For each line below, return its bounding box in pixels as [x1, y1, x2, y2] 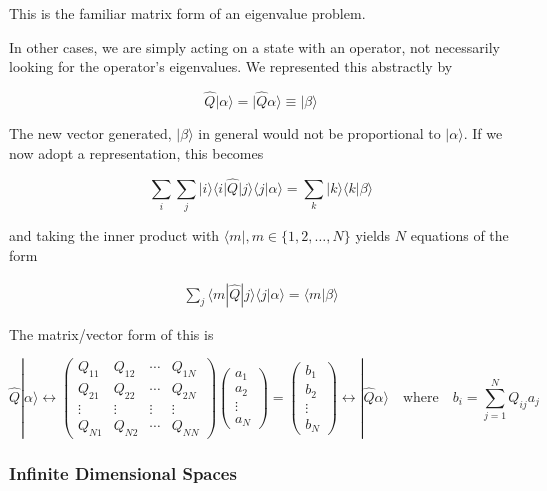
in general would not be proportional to [198, 123, 441, 143]
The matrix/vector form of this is [9, 323, 214, 344]
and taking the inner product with [9, 225, 220, 246]
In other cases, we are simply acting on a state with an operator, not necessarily [9, 36, 500, 57]
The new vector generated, [9, 123, 172, 143]
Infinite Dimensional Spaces [9, 460, 237, 485]
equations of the [410, 225, 509, 246]
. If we [463, 123, 503, 143]
